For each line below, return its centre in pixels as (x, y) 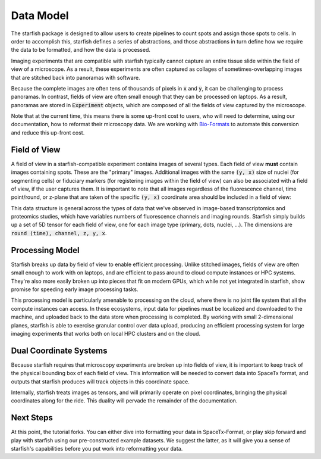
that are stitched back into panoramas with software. (75, 77)
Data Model (40, 15)
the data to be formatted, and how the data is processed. (81, 50)
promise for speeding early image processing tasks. (75, 289)
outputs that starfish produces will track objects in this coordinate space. (100, 382)
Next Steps (32, 418)
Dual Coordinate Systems (59, 350)
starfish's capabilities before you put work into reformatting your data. (97, 449)
